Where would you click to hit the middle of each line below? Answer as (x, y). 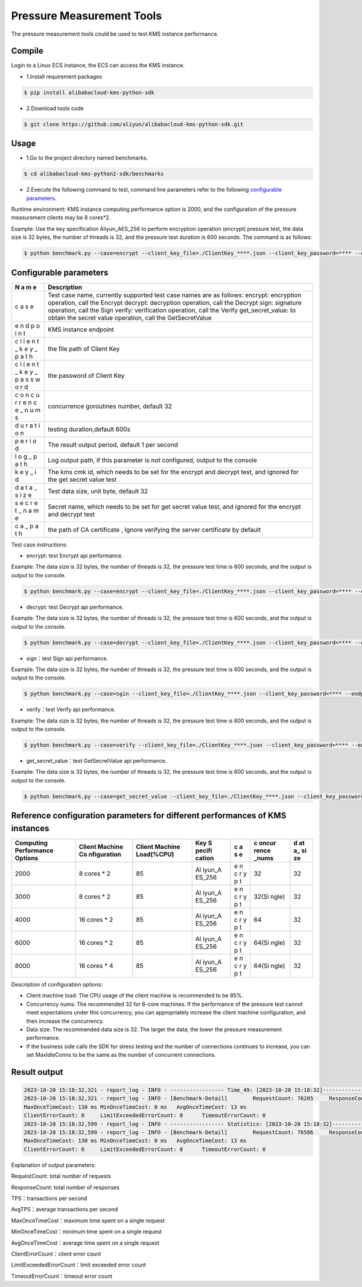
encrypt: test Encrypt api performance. (75, 556)
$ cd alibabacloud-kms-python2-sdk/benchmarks (94, 174)
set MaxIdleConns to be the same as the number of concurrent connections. (121, 1055)
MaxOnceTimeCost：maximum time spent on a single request (88, 1221)
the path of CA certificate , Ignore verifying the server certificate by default (154, 530)
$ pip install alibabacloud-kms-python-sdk (89, 92)
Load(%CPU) (155, 854)
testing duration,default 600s (89, 429)
